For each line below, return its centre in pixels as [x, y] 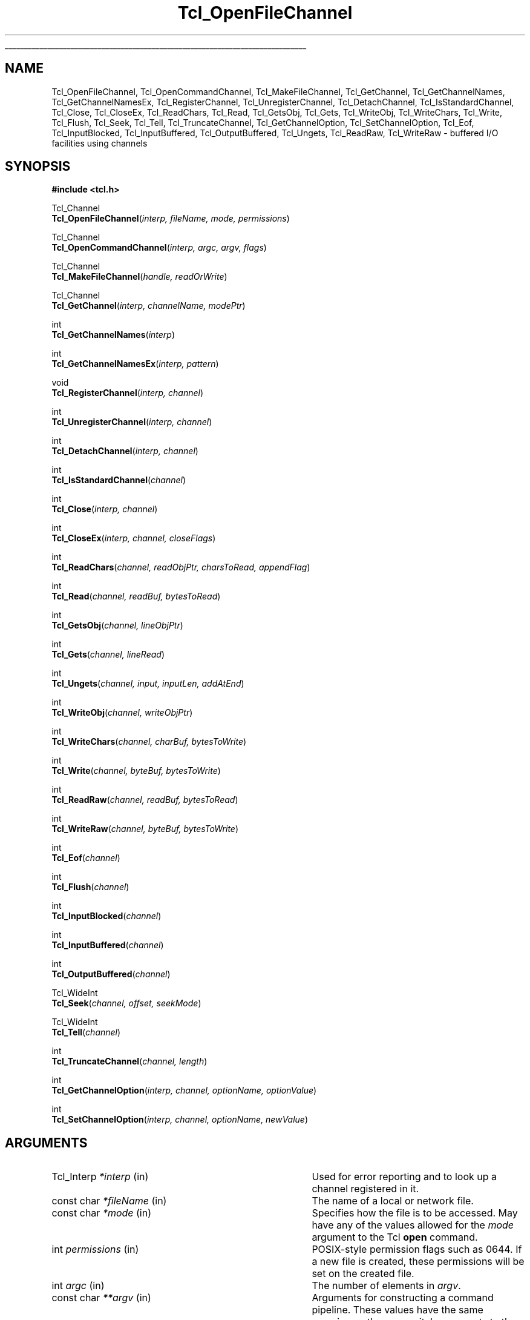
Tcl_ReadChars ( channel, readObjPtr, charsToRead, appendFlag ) [181, 567]
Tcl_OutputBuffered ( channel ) [111, 974]
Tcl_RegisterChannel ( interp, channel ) [128, 393]
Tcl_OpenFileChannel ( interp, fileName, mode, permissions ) [171, 219]
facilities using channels [100, 143]
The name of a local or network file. [393, 1201]
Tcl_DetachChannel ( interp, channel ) [125, 451]
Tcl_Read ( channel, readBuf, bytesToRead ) [136, 596]
